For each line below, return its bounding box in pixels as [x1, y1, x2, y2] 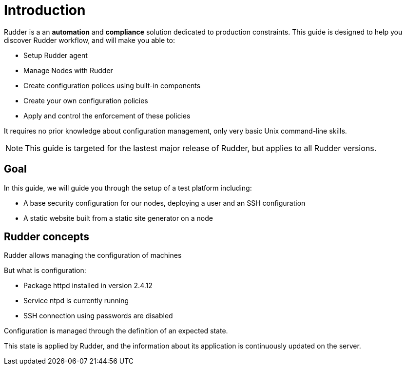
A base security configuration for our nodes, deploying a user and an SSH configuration [23, 198, 306, 207]
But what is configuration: [4, 266, 86, 275]
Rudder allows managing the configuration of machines [4, 251, 182, 260]
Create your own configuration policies [23, 96, 148, 105]
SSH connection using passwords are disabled [23, 311, 173, 320]
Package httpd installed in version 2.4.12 [23, 281, 153, 290]
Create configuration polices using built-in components [23, 81, 201, 90]
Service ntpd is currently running [23, 296, 129, 305]
